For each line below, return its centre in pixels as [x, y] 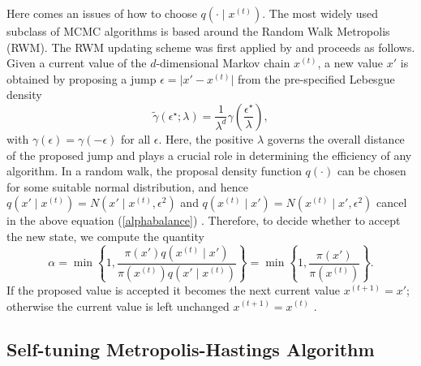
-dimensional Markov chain [223, 63]
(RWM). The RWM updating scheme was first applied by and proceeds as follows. [211, 47]
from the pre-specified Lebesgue [316, 78]
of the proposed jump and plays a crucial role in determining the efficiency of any [209, 155]
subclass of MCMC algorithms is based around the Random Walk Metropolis [198, 31]
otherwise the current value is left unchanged [118, 306]
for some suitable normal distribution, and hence [127, 186]
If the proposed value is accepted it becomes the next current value [173, 289]
